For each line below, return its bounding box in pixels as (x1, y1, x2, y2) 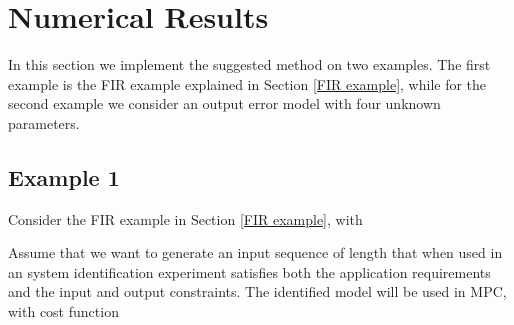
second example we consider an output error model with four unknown (8, 93, 441, 114)
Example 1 (8, 161, 120, 192)
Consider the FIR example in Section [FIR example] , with (8, 208, 363, 229)
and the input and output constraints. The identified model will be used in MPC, (8, 281, 507, 302)
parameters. (8, 112, 80, 133)
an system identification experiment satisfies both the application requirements (8, 261, 491, 282)
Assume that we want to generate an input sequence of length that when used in (8, 242, 503, 263)
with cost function (8, 301, 119, 322)
